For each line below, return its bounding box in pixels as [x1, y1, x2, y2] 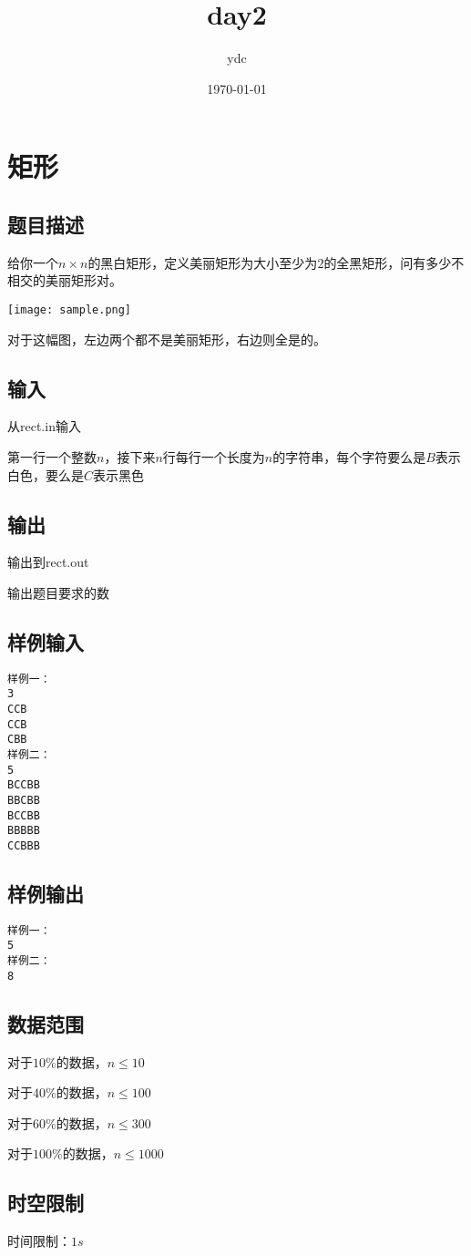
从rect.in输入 [7, 417, 81, 436]
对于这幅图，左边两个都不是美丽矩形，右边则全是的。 [7, 329, 326, 348]
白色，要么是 [7, 465, 84, 484]
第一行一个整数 [7, 447, 97, 466]
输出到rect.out [7, 552, 89, 571]
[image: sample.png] [7, 303, 132, 316]
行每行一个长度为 [162, 447, 265, 466]
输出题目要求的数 [7, 582, 109, 602]
